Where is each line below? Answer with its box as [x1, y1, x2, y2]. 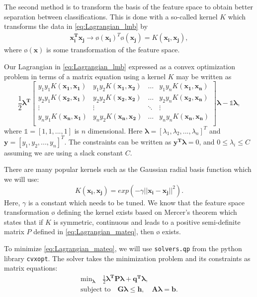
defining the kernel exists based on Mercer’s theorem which [57, 207, 237, 217]
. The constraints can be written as [64, 136, 171, 147]
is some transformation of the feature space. [46, 44, 180, 55]
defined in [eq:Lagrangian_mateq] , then [33, 226, 154, 237]
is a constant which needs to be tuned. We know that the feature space [28, 197, 245, 207]
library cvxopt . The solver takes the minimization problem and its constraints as [4, 253, 251, 263]
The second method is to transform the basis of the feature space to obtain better [4, 1, 254, 11]
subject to [81, 286, 111, 294]
